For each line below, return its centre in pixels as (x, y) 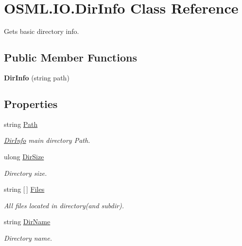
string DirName (27, 222)
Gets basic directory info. (42, 31)
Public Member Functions (70, 57)
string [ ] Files (24, 189)
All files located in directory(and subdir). (64, 205)
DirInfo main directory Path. (47, 140)
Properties (31, 103)
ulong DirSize (24, 156)
